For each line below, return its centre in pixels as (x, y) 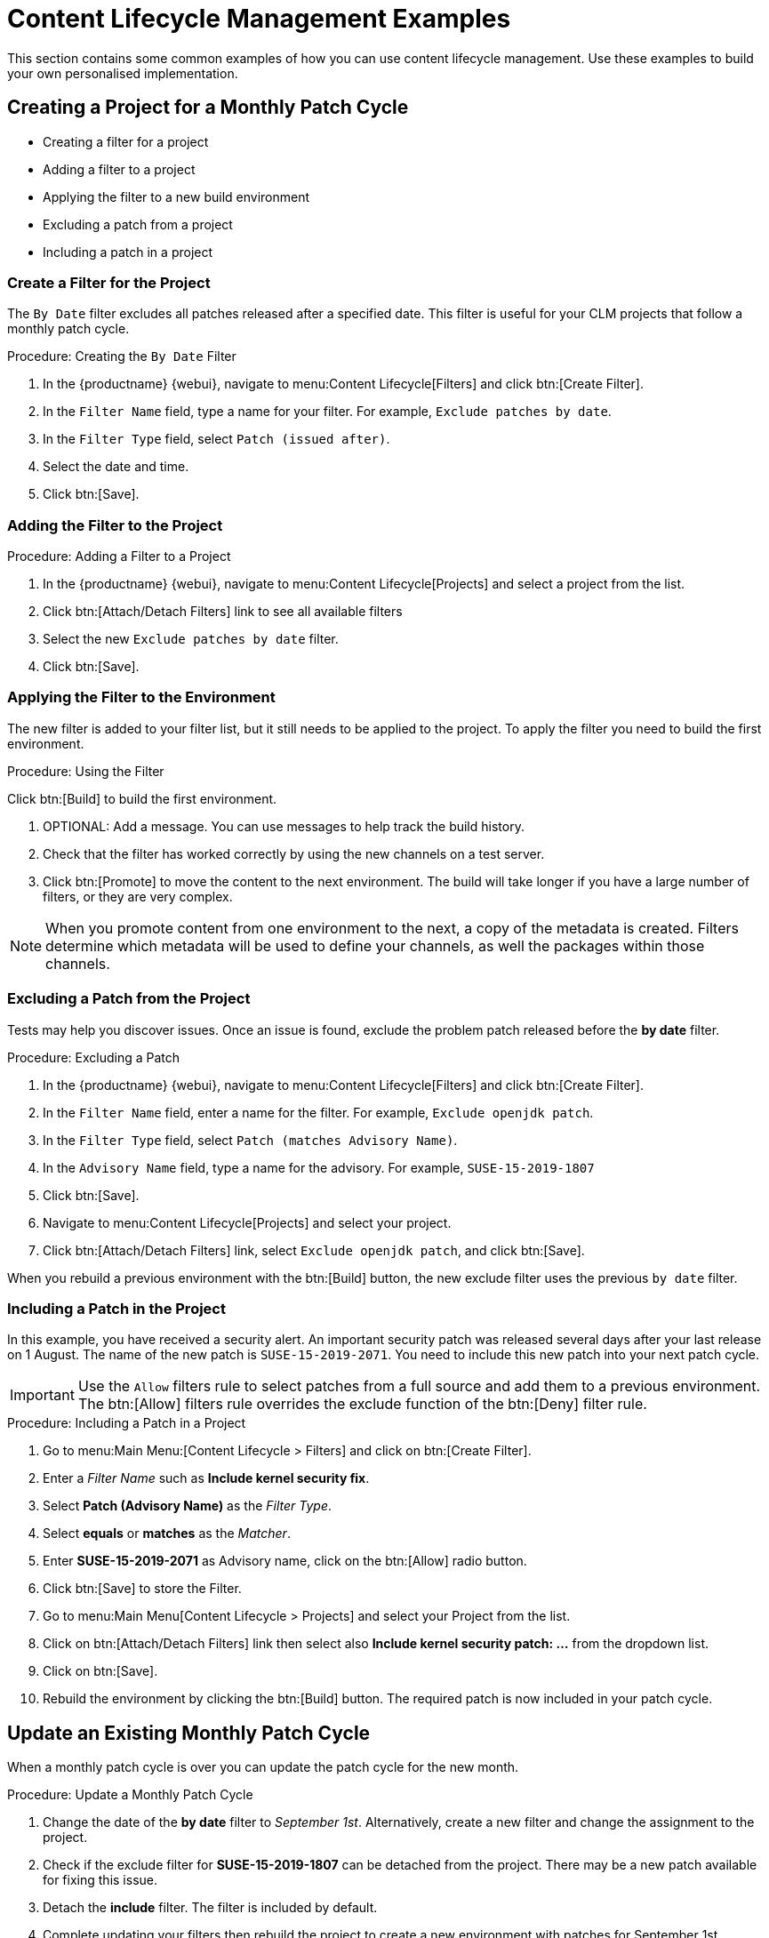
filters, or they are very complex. (138, 896)
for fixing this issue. (100, 1880)
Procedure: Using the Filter (86, 771)
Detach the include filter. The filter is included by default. (210, 1908)
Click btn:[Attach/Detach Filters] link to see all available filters (223, 612)
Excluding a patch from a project (138, 224)
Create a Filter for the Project (109, 282)
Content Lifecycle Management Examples (259, 19)
